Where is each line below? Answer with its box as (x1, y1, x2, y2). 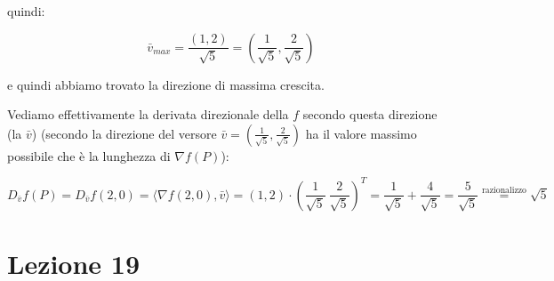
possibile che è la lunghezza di (7, 146, 171, 165)
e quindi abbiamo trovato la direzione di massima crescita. (7, 75, 325, 93)
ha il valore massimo (305, 124, 417, 142)
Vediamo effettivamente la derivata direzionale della (7, 105, 289, 124)
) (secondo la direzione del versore (31, 124, 217, 142)
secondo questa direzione (302, 105, 438, 124)
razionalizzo (481, 186, 527, 196)
